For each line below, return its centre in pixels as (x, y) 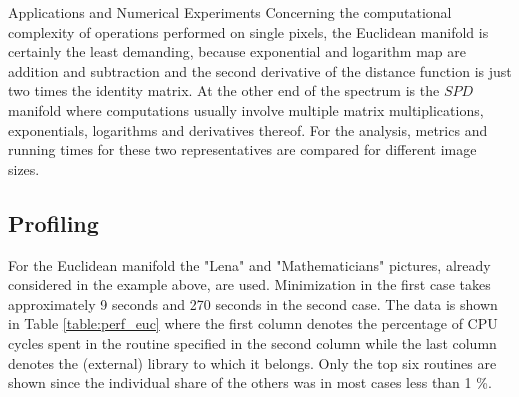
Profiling (53, 222)
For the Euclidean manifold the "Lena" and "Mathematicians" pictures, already (249, 264)
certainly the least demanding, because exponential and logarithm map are (237, 51)
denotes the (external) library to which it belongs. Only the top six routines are (252, 362)
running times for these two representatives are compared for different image (242, 149)
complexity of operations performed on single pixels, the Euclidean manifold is (248, 31)
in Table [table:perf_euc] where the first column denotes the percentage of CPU (253, 323)
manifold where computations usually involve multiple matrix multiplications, (246, 109)
